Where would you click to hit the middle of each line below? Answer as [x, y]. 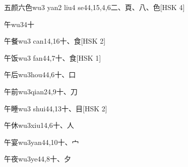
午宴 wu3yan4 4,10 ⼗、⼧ [42, 142]
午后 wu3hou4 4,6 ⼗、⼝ [40, 74]
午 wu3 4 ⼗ [19, 24]
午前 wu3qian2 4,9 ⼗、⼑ [41, 91]
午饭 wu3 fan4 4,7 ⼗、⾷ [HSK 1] [53, 57]
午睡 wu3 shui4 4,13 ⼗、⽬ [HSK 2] [56, 108]
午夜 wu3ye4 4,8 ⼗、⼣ [38, 159]
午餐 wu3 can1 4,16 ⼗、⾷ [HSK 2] [55, 41]
